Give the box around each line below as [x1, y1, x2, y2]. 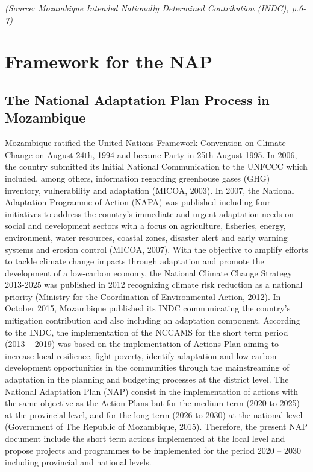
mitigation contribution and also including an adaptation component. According [5, 314, 300, 327]
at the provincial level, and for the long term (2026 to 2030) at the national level [5, 408, 303, 421]
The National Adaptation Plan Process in [5, 90, 270, 109]
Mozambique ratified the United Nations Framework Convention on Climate [5, 136, 286, 149]
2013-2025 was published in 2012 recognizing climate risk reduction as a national [5, 278, 303, 291]
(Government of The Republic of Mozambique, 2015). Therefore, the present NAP [5, 420, 308, 433]
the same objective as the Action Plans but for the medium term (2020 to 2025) [5, 397, 300, 409]
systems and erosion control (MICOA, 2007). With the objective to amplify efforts [5, 243, 308, 255]
